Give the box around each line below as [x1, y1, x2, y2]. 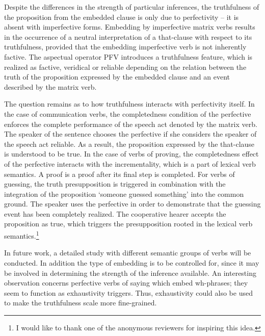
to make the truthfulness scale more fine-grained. [4, 297, 157, 308]
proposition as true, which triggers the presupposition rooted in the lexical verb [4, 218, 253, 229]
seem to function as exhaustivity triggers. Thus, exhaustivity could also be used [4, 287, 253, 298]
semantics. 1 [4, 229, 39, 241]
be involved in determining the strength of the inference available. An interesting [4, 267, 256, 278]
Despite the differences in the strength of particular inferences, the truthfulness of [4, 2, 259, 12]
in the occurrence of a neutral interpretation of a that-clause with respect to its [4, 31, 252, 42]
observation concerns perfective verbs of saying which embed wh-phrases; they [4, 277, 248, 288]
